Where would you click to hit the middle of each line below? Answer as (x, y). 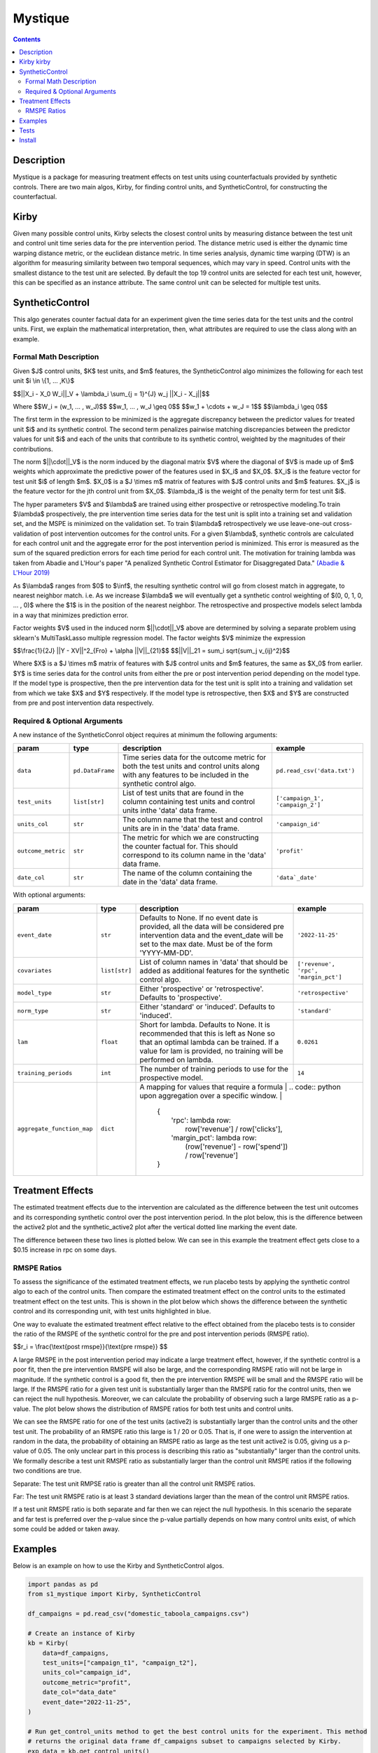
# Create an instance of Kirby (82, 1633)
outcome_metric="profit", (87, 1682)
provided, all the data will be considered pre (212, 926)
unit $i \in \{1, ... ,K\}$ (44, 381)
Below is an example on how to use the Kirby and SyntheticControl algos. (118, 1565)
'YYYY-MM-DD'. (167, 952)
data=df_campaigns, (76, 1653)
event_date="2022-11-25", (87, 1702)
